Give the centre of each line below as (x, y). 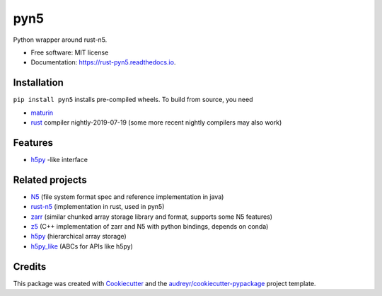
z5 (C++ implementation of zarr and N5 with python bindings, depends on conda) (150, 226)
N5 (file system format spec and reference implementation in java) (127, 197)
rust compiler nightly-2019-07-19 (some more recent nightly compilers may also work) (156, 123)
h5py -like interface (59, 159)
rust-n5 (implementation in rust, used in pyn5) (98, 207)
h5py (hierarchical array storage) (79, 237)
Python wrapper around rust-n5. (60, 40)
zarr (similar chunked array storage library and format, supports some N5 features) (151, 217)
